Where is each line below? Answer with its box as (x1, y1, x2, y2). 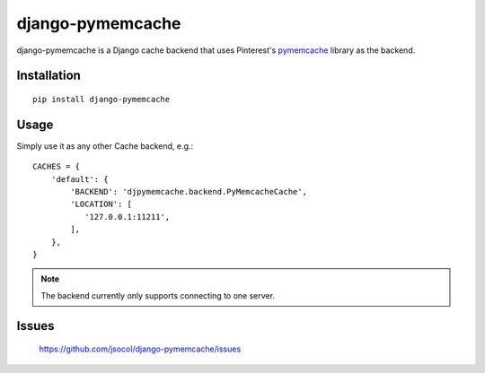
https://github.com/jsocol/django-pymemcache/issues (39, 343, 242, 354)
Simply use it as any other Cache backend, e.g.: (16, 140, 193, 152)
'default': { (50, 174, 109, 184)
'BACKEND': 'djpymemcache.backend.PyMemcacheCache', (70, 186, 307, 197)
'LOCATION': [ (70, 199, 133, 210)
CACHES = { (32, 161, 81, 172)
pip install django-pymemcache (32, 94, 171, 104)
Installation (16, 68, 81, 83)
